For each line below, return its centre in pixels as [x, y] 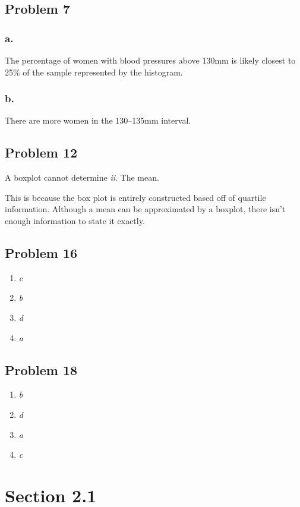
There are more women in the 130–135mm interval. [98, 120]
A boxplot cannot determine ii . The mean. [82, 177]
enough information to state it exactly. [75, 220]
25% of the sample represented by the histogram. [94, 72]
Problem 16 [41, 252]
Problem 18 [41, 369]
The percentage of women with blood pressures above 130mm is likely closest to [150, 60]
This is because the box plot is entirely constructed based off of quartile [135, 197]
